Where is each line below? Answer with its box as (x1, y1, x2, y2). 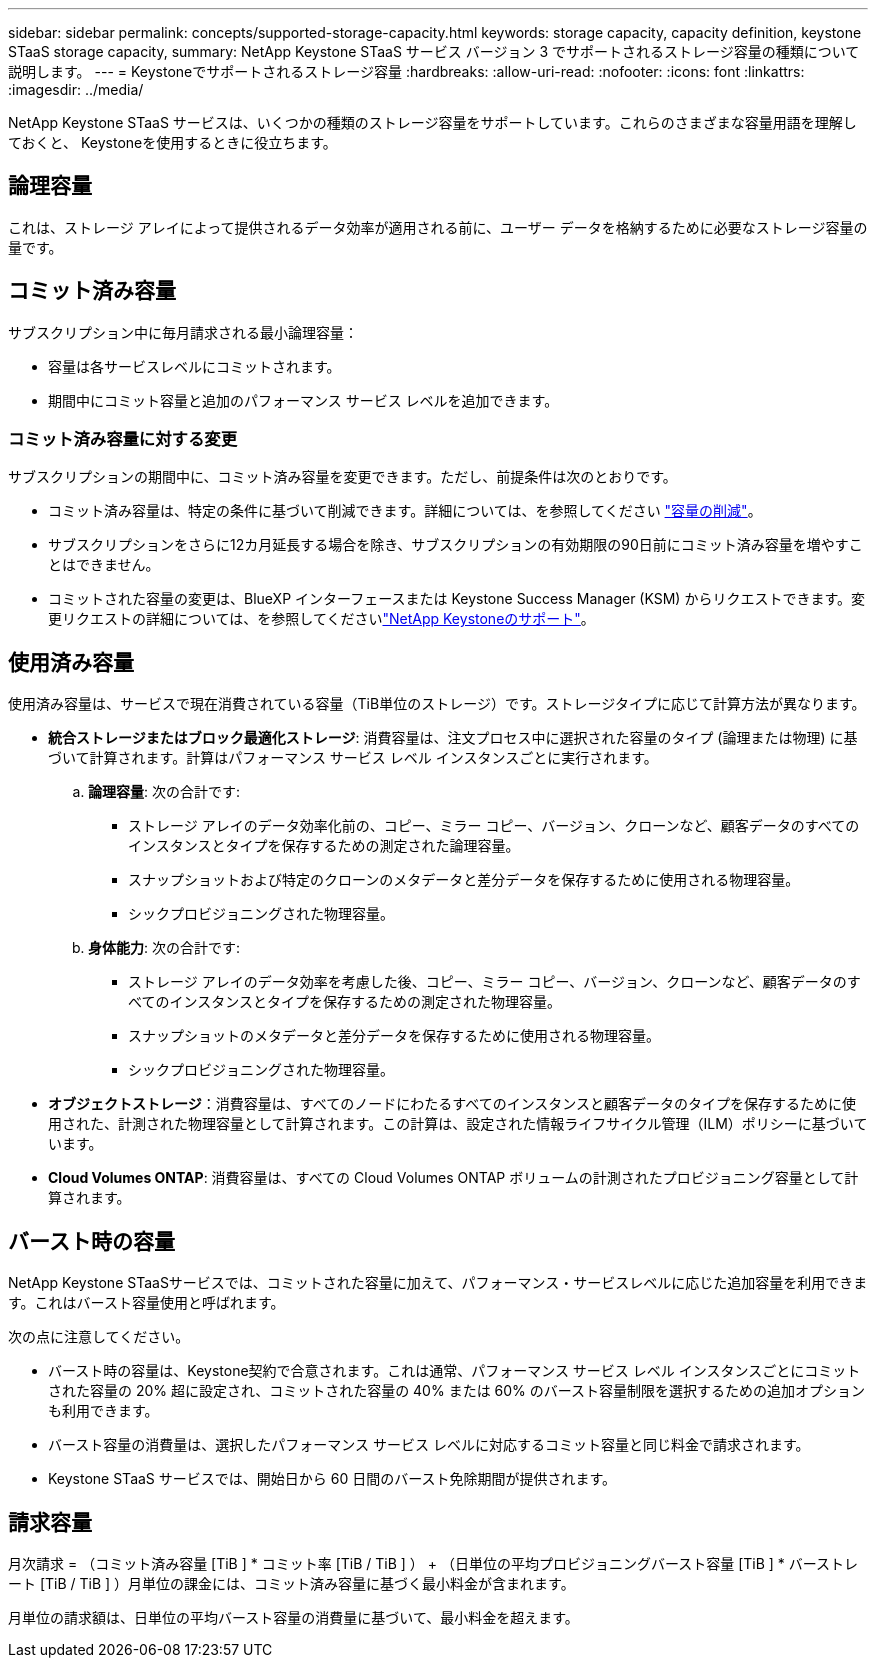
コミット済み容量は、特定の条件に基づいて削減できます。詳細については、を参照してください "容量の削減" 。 (48, 502, 762, 520)
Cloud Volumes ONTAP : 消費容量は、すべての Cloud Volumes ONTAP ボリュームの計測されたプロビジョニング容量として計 (48, 1169, 859, 1187)
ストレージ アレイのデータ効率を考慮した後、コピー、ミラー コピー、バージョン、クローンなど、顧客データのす (128, 973, 861, 991)
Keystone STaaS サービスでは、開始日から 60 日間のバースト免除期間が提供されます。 (48, 1470, 617, 1488)
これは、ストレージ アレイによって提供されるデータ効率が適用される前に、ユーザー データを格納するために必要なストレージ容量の (8, 218, 868, 236)
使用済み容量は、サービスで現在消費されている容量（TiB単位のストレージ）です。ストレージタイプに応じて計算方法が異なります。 (8, 695, 866, 713)
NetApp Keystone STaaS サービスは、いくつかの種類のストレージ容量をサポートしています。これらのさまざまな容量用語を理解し (8, 114, 857, 131)
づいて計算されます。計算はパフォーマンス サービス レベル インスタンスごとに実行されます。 (48, 749, 658, 767)
